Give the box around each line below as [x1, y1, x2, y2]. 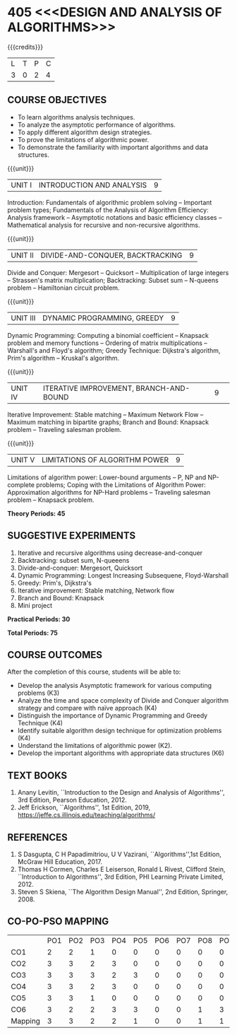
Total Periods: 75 [7, 628, 59, 637]
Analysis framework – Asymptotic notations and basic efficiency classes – [7, 213, 222, 221]
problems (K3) [17, 689, 60, 697]
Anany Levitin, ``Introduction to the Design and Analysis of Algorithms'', [17, 788, 225, 797]
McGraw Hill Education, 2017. [17, 858, 103, 866]
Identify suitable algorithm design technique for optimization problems [17, 726, 222, 735]
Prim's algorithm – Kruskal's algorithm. [7, 353, 120, 362]
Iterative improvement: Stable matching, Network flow [17, 586, 175, 595]
